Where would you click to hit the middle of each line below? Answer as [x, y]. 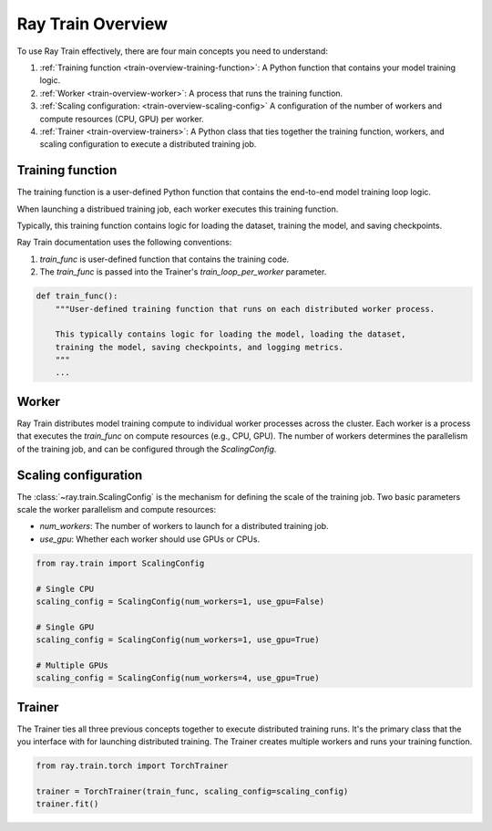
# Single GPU [65, 627]
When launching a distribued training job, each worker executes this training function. [178, 209]
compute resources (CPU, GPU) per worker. [122, 119]
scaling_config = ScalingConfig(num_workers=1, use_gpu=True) [178, 640]
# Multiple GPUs [72, 665]
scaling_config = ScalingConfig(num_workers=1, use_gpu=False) [180, 601]
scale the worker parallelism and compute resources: [117, 510]
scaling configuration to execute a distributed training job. [148, 144]
